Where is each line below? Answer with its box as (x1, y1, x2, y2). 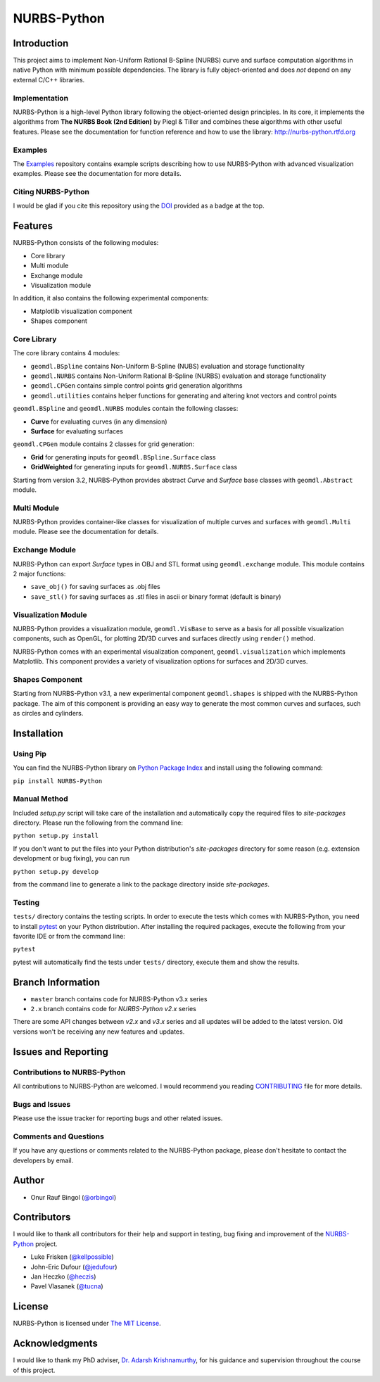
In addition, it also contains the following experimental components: (13, 294, 209, 303)
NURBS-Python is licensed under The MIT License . (13, 1319, 161, 1328)
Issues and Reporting (13, 1046, 109, 1058)
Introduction (13, 37, 69, 49)
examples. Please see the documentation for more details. (13, 170, 182, 178)
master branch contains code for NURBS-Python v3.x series (30, 994, 208, 1003)
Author (13, 1174, 45, 1186)
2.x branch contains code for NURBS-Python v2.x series (30, 1005, 197, 1013)
